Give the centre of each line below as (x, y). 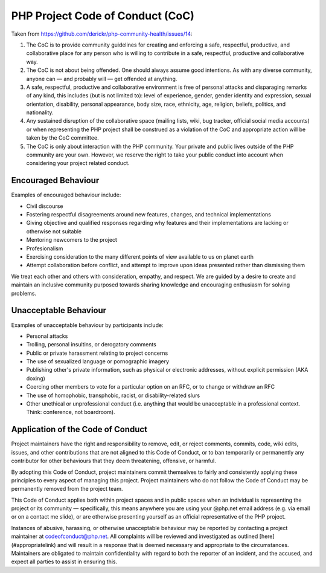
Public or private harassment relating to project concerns (97, 353)
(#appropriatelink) (34, 545)
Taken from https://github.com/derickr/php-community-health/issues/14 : (102, 34)
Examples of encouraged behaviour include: (66, 195)
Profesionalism (45, 248)
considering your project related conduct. (78, 163)
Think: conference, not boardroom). (71, 412)
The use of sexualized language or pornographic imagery (97, 361)
